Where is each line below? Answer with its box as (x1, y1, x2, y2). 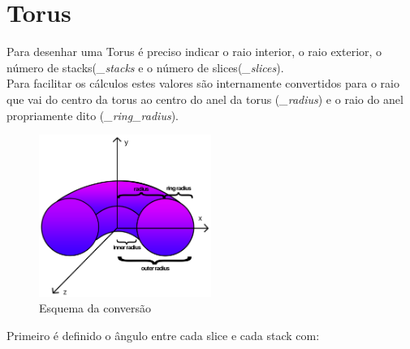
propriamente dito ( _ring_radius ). (6, 106, 179, 123)
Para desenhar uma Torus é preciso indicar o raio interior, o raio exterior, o (6, 43, 382, 60)
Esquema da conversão (39, 299, 152, 317)
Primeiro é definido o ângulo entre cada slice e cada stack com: (6, 326, 320, 343)
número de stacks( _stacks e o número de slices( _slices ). (6, 58, 284, 75)
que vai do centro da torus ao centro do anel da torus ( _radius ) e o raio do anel (6, 90, 404, 107)
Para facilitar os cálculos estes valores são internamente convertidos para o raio (6, 75, 399, 92)
